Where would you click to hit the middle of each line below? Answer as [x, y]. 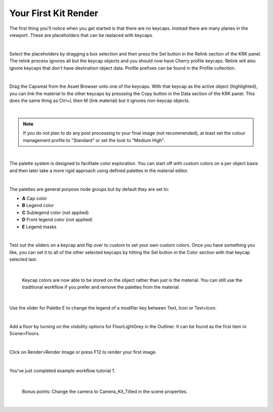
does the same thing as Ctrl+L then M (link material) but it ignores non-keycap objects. [100, 100]
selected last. [23, 260]
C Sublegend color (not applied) [55, 213]
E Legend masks [39, 227]
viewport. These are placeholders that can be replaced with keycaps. [81, 35]
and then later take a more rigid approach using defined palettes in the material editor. [99, 170]
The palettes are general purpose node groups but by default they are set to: [89, 189]
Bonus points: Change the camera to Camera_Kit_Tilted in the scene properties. [105, 391]
